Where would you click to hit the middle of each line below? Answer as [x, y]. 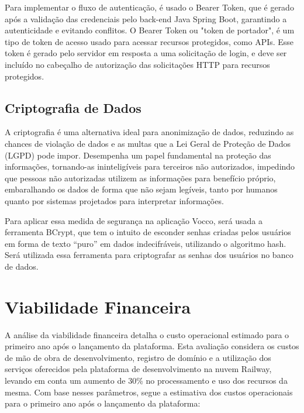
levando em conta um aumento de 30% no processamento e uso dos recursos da [146, 380]
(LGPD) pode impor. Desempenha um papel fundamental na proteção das [138, 155]
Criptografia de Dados [73, 107]
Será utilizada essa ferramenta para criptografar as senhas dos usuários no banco [149, 255]
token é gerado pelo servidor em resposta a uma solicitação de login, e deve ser [146, 53]
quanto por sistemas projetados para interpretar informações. [114, 200]
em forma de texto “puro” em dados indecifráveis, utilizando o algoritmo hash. [146, 243]
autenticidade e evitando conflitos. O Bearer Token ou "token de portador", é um [150, 30]
